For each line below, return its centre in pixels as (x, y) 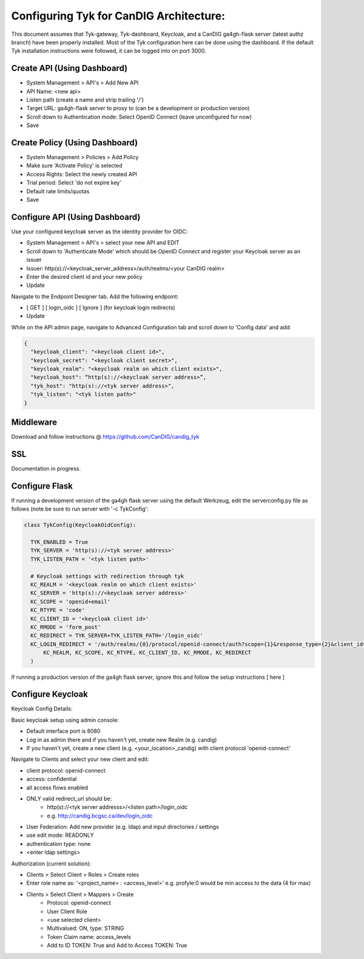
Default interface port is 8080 (63, 731)
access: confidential (52, 779)
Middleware (34, 422)
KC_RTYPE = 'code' (58, 610)
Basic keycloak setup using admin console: (65, 720)
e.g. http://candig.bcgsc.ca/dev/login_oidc (100, 816)
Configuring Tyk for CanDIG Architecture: (118, 16)
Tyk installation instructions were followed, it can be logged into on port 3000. (109, 51)
